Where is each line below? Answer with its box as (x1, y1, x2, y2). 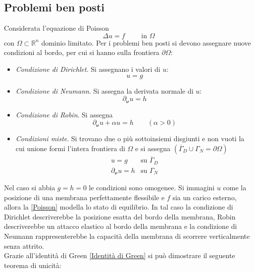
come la (223, 182, 247, 192)
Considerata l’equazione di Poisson (4, 23, 109, 33)
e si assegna (135, 143, 171, 153)
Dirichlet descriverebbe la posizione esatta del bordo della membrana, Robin (4, 211, 236, 221)
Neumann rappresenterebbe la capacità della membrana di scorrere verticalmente (4, 230, 250, 241)
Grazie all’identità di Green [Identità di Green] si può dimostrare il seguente (4, 250, 235, 261)
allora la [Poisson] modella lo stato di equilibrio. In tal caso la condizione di (4, 202, 233, 212)
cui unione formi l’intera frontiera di (15, 143, 125, 153)
